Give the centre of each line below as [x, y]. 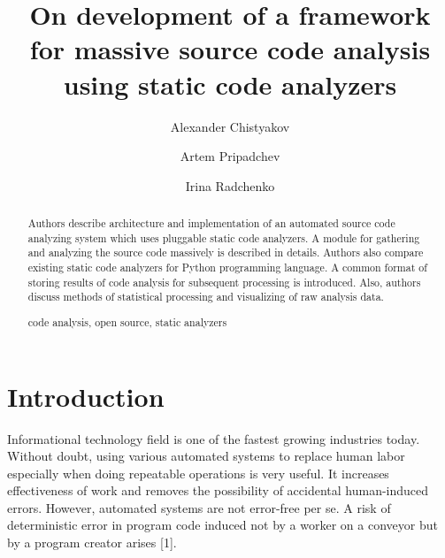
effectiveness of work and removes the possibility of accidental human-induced [218, 490]
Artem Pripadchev [230, 156]
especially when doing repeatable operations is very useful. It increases [198, 473]
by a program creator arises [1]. [92, 543]
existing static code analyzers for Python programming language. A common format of [227, 268]
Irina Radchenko [230, 185]
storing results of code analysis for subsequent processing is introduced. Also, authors [224, 282]
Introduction [86, 396]
